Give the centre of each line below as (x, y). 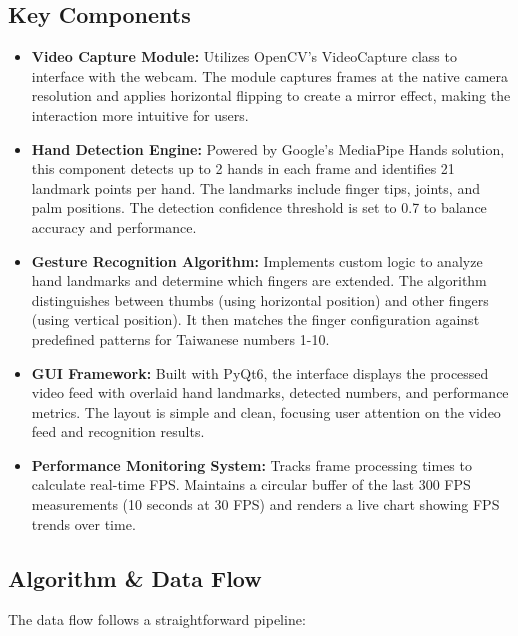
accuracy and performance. (114, 226)
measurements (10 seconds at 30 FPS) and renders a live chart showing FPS (265, 504)
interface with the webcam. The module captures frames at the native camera (270, 75)
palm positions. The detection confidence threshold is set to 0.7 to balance (259, 207)
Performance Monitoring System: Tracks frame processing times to (251, 464)
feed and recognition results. (118, 431)
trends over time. (83, 523)
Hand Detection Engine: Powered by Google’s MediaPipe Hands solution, (268, 148)
